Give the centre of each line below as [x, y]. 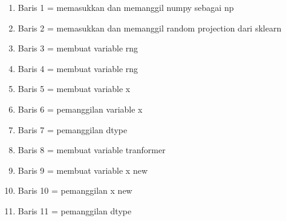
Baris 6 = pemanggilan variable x [80, 109]
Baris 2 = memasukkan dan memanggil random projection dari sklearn [150, 28]
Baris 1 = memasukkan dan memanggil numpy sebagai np [126, 7]
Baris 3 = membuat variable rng [78, 48]
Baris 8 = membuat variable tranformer [92, 150]
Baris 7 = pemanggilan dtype [73, 129]
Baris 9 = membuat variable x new [83, 170]
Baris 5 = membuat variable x [74, 89]
